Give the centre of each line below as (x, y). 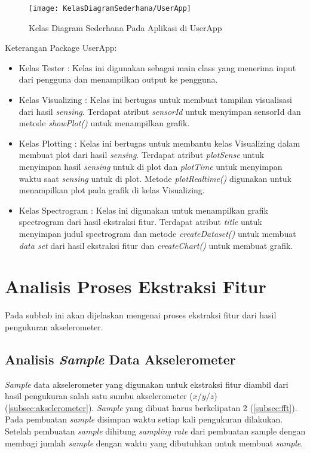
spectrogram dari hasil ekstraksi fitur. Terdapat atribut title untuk (140, 222)
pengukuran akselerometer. (54, 326)
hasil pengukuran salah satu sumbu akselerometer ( (99, 396)
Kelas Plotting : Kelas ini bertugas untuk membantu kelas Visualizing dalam (159, 143)
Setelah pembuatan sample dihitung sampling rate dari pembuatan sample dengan (155, 431)
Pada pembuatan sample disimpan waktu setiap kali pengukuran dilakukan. (144, 419)
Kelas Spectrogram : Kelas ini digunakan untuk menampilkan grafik (144, 210)
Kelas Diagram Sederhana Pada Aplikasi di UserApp (125, 27)
